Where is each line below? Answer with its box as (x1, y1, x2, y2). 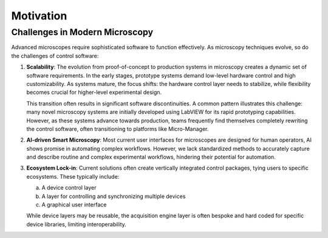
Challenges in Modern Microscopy (11, 27, 154, 38)
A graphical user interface (41, 201, 107, 208)
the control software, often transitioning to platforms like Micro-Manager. (26, 125, 209, 133)
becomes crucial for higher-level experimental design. (26, 88, 162, 96)
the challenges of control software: (11, 52, 99, 59)
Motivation (11, 9, 67, 22)
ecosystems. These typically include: (26, 173, 120, 180)
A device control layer (41, 184, 97, 191)
